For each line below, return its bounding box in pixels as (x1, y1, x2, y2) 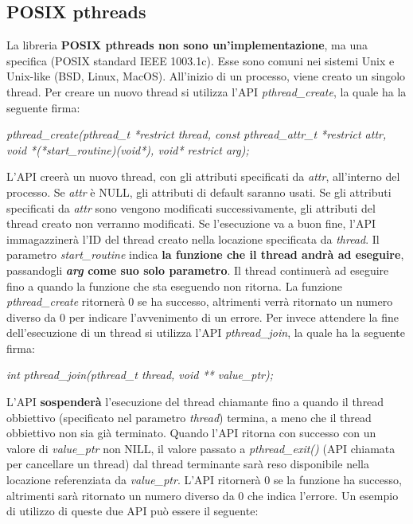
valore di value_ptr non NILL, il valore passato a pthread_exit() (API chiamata (6, 440, 395, 456)
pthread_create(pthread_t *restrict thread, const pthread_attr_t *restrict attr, (6, 126, 387, 143)
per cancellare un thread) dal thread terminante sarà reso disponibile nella (6, 456, 369, 472)
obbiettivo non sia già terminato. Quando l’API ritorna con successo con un (6, 424, 376, 441)
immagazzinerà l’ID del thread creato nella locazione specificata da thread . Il (6, 230, 380, 247)
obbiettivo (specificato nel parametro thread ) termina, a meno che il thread (6, 409, 372, 425)
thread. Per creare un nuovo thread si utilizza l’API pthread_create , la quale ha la (6, 83, 407, 100)
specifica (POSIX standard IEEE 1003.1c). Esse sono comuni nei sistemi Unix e (6, 52, 395, 68)
